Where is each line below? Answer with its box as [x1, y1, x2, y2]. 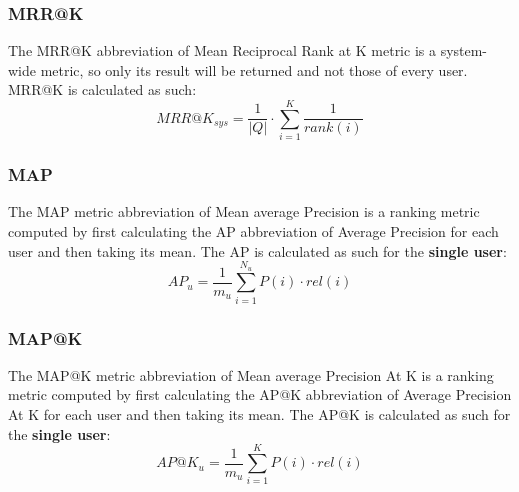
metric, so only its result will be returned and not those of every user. [40, 59, 468, 80]
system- [440, 40, 488, 61]
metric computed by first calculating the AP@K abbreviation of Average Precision [8, 384, 512, 405]
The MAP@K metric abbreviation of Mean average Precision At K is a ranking [8, 364, 494, 385]
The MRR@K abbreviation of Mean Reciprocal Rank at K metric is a [8, 40, 436, 61]
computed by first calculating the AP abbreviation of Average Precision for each [8, 220, 499, 241]
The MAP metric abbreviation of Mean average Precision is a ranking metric [8, 201, 480, 222]
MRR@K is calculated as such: [8, 79, 197, 100]
